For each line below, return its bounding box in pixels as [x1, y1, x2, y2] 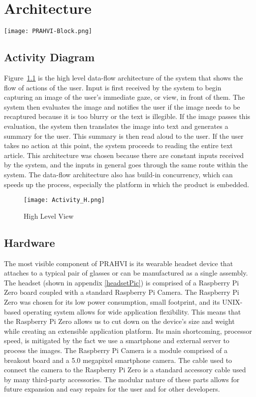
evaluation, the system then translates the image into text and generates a [4, 120, 228, 131]
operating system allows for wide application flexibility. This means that [23, 306, 241, 317]
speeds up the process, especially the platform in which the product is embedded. [4, 179, 249, 189]
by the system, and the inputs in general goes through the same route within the [4, 159, 248, 170]
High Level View [24, 210, 74, 221]
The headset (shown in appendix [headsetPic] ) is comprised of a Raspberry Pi [4, 277, 239, 287]
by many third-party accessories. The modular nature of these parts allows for [4, 374, 240, 384]
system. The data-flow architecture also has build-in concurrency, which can [4, 169, 233, 179]
